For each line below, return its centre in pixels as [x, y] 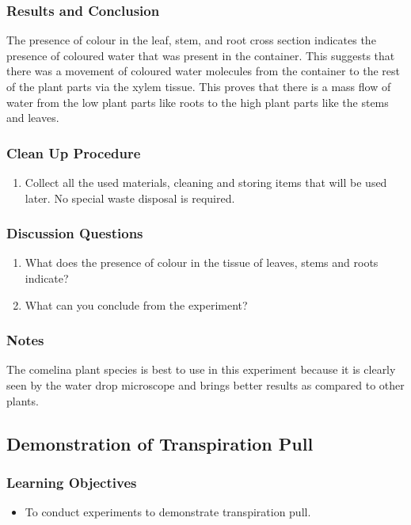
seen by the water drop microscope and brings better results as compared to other [205, 385]
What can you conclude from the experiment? [136, 304]
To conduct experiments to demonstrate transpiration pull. [168, 512]
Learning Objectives [72, 482]
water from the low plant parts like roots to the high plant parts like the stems [198, 102]
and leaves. [33, 118]
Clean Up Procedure [74, 152]
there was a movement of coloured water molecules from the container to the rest [203, 71]
